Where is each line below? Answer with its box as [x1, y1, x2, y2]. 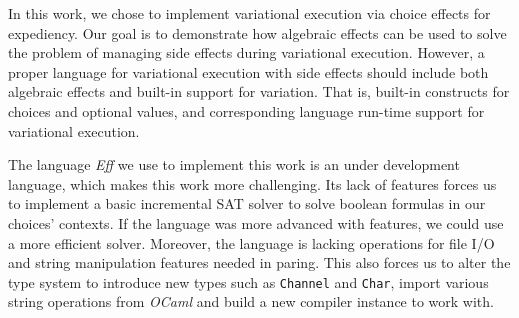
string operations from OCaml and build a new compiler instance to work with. [8, 291, 494, 312]
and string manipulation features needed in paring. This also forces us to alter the [8, 252, 511, 273]
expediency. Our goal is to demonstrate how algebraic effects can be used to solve [8, 22, 507, 43]
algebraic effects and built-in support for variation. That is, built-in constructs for [8, 81, 510, 102]
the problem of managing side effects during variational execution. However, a [8, 42, 485, 63]
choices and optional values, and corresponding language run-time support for [8, 100, 485, 121]
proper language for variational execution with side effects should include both [8, 61, 489, 82]
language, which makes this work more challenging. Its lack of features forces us [8, 173, 497, 194]
